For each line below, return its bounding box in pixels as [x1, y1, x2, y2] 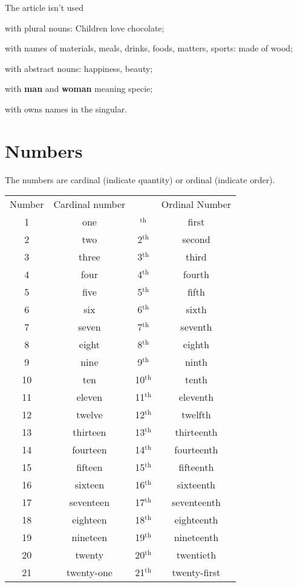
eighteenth [174, 513, 218, 527]
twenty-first [172, 565, 221, 580]
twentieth [176, 548, 217, 562]
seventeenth [171, 495, 221, 510]
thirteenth [175, 425, 218, 439]
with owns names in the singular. [5, 102, 128, 115]
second [182, 232, 211, 247]
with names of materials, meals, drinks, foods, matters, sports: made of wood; [5, 42, 293, 54]
